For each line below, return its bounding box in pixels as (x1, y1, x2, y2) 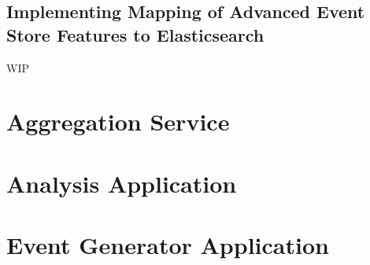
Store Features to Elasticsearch (6, 22, 265, 46)
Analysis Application (6, 167, 237, 199)
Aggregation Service (6, 105, 230, 138)
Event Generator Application (6, 229, 329, 261)
